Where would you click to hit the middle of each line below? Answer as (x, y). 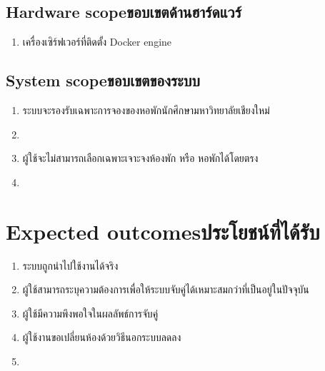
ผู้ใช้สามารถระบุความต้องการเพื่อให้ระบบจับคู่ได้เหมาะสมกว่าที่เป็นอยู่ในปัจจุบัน (166, 289)
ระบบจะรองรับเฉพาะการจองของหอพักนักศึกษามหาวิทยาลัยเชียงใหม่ (146, 110)
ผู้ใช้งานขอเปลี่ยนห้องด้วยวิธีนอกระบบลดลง (102, 337)
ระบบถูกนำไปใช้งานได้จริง (70, 265)
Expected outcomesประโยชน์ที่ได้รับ (163, 231)
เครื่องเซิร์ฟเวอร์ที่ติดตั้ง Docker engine (97, 42)
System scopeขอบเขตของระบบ (103, 80)
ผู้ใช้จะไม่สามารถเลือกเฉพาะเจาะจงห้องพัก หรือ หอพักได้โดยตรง (140, 158)
